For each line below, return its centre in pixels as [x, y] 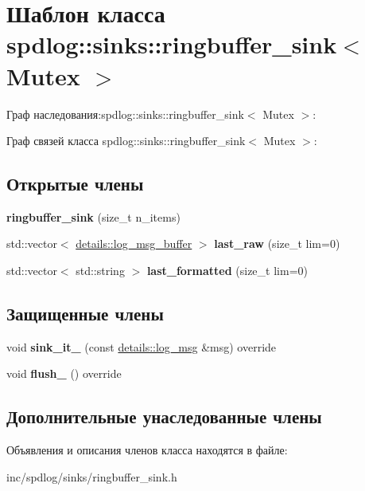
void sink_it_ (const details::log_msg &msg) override [142, 346]
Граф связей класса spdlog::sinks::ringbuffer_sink [126, 141]
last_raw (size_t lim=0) [277, 244]
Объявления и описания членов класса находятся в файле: [147, 450]
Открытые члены [75, 184]
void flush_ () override [64, 373]
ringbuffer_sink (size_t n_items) [93, 216]
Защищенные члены [85, 314]
